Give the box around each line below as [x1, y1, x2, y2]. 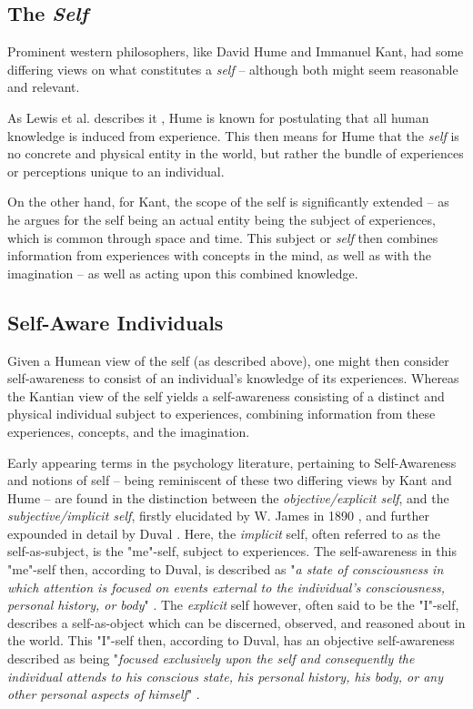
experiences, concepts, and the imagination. [7, 421, 250, 441]
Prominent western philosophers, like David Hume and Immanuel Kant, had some [7, 42, 464, 61]
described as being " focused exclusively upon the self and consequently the [7, 649, 415, 668]
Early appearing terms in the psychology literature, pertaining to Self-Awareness [7, 452, 457, 471]
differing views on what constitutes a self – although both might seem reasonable [7, 59, 458, 78]
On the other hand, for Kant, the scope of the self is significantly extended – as [7, 192, 449, 211]
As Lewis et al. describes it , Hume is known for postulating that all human [7, 107, 429, 127]
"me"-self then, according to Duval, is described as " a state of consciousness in [7, 560, 444, 579]
